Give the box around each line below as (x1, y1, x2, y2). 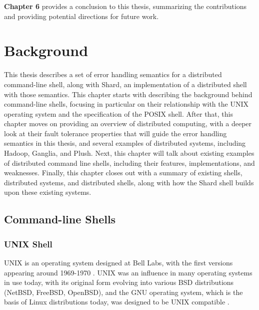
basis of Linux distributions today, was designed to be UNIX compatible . (4, 296, 229, 307)
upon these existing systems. (4, 187, 91, 197)
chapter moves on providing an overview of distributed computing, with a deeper (4, 118, 252, 129)
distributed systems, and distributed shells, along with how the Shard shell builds (4, 177, 254, 187)
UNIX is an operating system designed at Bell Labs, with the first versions (4, 257, 233, 268)
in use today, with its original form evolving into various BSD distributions (4, 277, 234, 287)
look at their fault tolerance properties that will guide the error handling (4, 128, 227, 138)
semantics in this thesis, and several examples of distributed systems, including (4, 138, 246, 148)
